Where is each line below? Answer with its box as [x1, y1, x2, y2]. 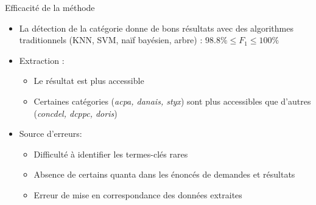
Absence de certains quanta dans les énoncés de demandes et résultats [33, 168, 295, 181]
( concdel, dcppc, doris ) [33, 106, 118, 119]
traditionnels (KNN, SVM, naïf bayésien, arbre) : [19, 33, 203, 46]
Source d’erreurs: [19, 127, 82, 140]
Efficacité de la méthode [5, 1, 95, 13]
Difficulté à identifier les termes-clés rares [33, 147, 188, 160]
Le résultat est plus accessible [33, 74, 144, 87]
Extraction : [19, 54, 65, 66]
